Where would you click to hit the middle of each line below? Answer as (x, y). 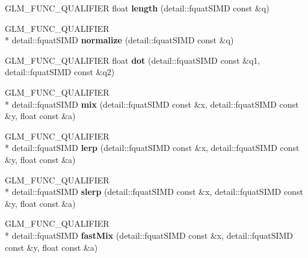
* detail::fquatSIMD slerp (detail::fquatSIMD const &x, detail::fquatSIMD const (154, 192)
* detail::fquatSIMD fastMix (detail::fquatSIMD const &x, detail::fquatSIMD (149, 235)
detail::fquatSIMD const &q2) (60, 72)
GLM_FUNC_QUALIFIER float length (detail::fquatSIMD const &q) (137, 8)
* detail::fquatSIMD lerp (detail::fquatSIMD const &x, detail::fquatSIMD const (152, 148)
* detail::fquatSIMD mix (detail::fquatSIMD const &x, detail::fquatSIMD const (152, 104)
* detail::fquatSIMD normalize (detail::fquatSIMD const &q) (119, 40)
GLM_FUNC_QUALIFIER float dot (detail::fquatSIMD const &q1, (133, 60)
